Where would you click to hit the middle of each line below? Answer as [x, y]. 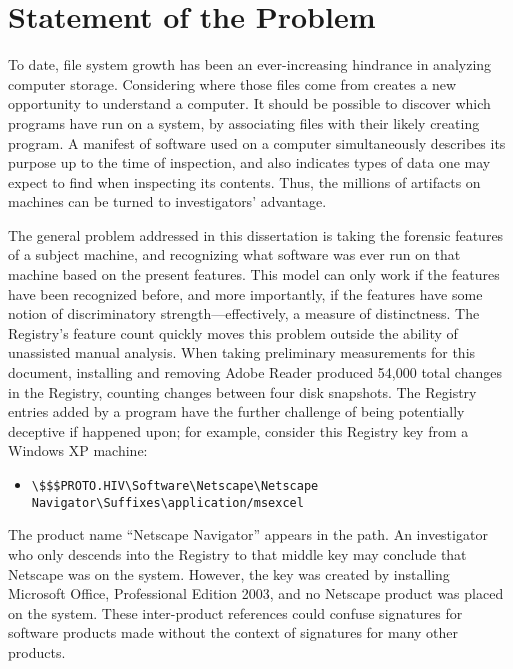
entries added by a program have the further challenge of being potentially [236, 411]
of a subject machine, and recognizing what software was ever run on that [234, 254]
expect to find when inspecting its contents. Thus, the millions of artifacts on [244, 181]
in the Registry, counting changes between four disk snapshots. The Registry [242, 391]
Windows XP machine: [78, 450]
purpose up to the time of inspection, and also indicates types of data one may [249, 162]
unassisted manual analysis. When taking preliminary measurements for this [242, 352]
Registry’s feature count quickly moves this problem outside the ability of [233, 332]
